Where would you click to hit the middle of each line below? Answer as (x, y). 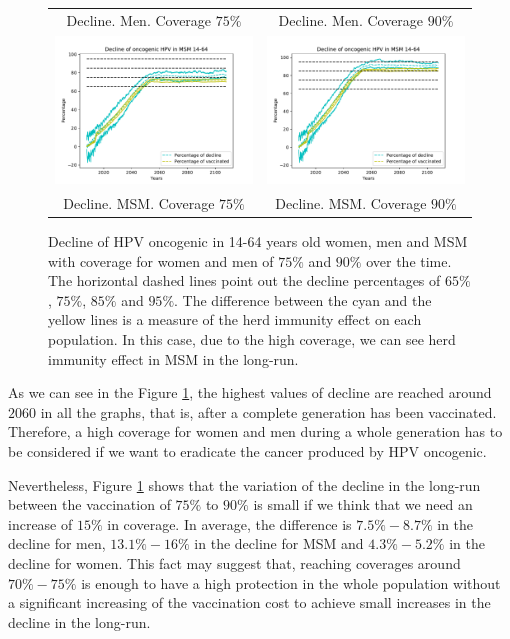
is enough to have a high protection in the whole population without (291, 582)
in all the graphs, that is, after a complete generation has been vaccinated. (268, 411)
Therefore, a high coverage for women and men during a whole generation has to (255, 431)
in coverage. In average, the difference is (229, 523)
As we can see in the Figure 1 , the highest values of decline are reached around (250, 392)
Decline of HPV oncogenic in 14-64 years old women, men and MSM (258, 241)
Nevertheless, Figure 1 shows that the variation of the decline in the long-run (244, 484)
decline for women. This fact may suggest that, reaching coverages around (234, 562)
